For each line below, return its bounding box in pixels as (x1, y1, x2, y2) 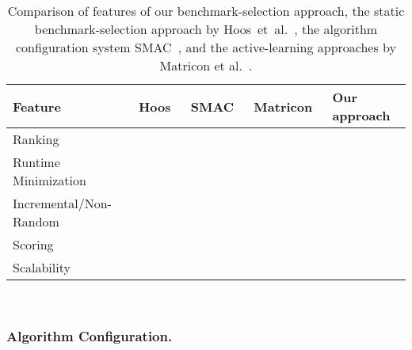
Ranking (13, 130, 59, 148)
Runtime (13, 153, 60, 171)
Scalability (13, 258, 71, 276)
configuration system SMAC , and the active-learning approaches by (16, 38, 396, 56)
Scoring (13, 235, 54, 253)
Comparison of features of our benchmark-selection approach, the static (7, 2, 405, 20)
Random (13, 212, 59, 230)
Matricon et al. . (159, 56, 253, 74)
